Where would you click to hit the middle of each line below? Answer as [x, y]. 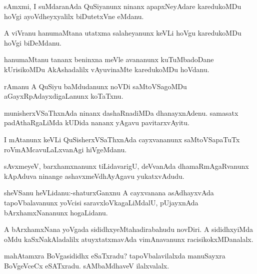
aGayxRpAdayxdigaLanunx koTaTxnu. [64, 96]
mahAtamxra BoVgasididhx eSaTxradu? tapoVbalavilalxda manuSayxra [115, 256]
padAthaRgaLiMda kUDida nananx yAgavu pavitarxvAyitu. [97, 122]
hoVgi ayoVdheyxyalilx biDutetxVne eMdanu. [74, 16]
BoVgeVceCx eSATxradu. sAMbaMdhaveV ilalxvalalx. [87, 265]
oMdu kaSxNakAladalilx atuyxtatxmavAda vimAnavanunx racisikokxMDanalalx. [129, 239]
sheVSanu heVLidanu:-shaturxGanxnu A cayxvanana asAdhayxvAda [109, 193]
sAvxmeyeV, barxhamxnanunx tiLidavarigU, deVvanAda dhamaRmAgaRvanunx [126, 166]
